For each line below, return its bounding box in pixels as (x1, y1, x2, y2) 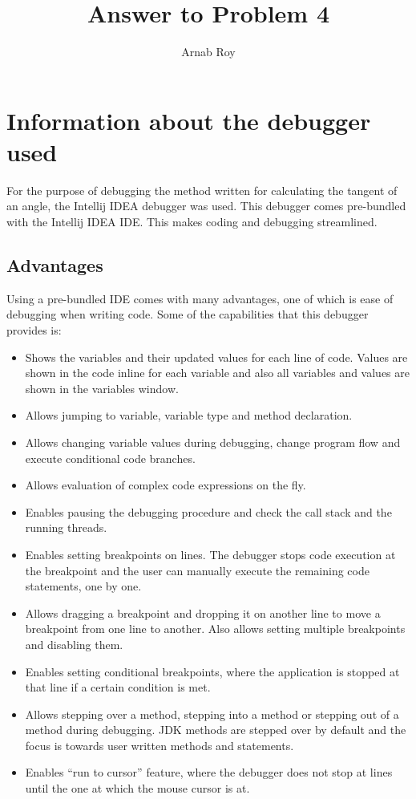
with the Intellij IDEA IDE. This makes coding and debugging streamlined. (6, 213, 378, 230)
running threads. (25, 519, 107, 536)
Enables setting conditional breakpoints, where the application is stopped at (25, 663, 400, 679)
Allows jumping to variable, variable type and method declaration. (25, 407, 353, 424)
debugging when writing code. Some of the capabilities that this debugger (6, 306, 369, 322)
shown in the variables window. (25, 379, 179, 396)
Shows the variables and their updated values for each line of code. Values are (25, 348, 408, 365)
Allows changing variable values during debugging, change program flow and (25, 433, 401, 450)
